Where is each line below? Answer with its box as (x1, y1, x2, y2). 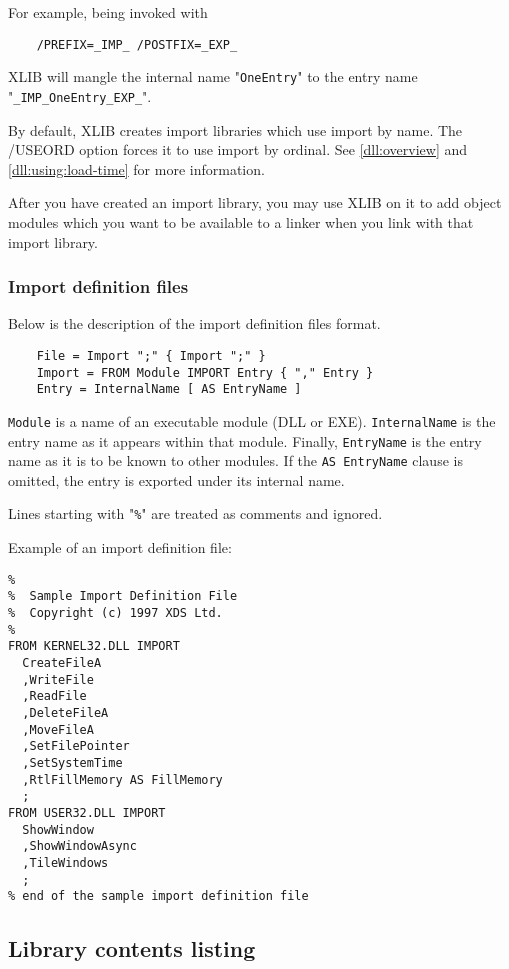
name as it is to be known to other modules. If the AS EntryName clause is (8, 450, 463, 471)
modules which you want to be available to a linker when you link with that (8, 211, 474, 232)
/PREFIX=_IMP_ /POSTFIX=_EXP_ (36, 37, 238, 52)
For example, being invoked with (8, 2, 208, 22)
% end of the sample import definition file (8, 889, 309, 904)
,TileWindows (22, 855, 109, 870)
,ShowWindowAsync (22, 839, 137, 854)
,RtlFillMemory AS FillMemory (22, 772, 223, 787)
